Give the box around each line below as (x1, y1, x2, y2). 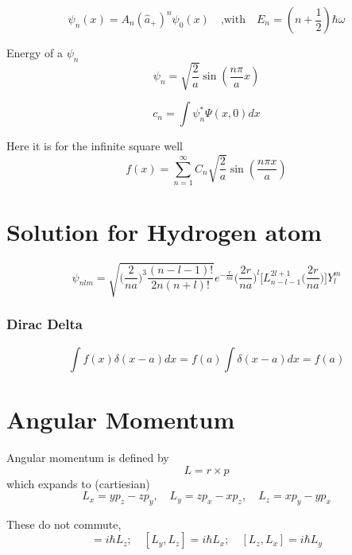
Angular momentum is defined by (6, 448, 169, 465)
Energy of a (6, 45, 64, 60)
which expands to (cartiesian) (6, 475, 150, 491)
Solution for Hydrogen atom (6, 215, 322, 248)
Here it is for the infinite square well (6, 138, 183, 154)
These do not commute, (6, 515, 122, 532)
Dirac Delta (6, 314, 83, 334)
